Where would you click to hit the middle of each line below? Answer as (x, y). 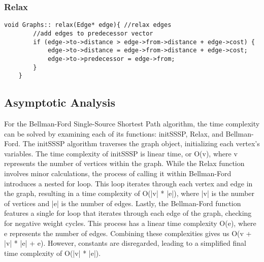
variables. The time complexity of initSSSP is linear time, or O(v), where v (121, 153)
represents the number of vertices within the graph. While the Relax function (124, 163)
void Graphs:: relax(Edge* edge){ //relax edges (88, 25)
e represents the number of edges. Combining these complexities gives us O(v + (128, 233)
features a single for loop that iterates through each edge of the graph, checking (128, 213)
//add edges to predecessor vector (93, 33)
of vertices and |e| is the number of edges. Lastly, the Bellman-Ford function (123, 203)
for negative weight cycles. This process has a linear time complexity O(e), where (130, 223)
